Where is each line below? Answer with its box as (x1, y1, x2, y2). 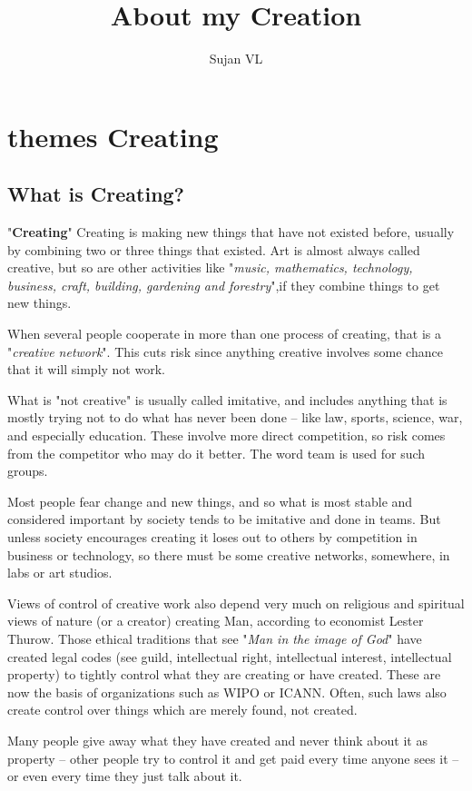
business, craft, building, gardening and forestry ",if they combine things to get (7, 275, 440, 294)
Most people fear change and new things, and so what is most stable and (7, 491, 413, 510)
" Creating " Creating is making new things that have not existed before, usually (7, 222, 455, 242)
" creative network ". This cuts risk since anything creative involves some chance (7, 341, 443, 361)
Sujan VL (209, 49, 263, 68)
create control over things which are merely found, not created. (7, 700, 358, 719)
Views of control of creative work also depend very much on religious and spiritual (7, 593, 465, 612)
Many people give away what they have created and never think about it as (7, 730, 428, 749)
